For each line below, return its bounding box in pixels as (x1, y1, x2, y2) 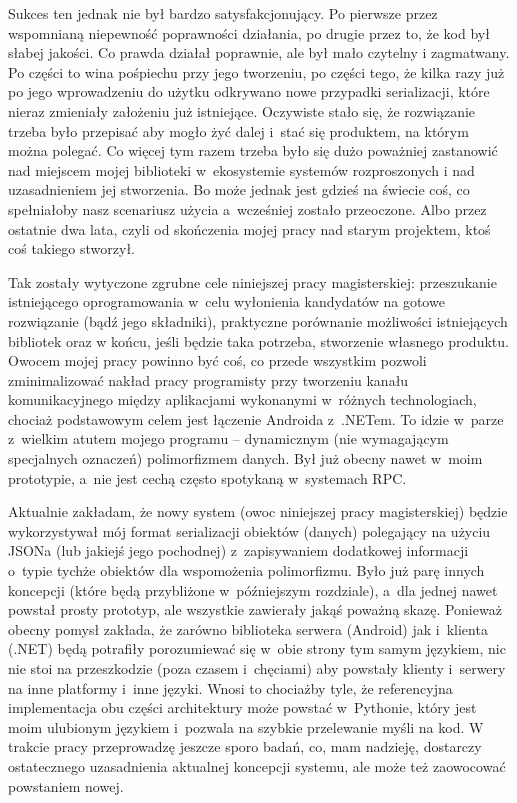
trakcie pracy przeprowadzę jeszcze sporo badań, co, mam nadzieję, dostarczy (8, 736, 482, 757)
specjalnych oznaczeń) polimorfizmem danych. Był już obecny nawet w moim (8, 448, 483, 469)
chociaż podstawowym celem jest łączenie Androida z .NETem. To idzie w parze (8, 408, 504, 429)
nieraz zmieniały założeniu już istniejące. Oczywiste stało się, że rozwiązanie (8, 100, 476, 121)
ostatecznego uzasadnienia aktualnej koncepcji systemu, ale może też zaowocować (8, 755, 506, 776)
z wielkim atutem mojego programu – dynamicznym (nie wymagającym (8, 428, 449, 449)
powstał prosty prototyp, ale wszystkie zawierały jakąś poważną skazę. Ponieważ (8, 599, 502, 620)
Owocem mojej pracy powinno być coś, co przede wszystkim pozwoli (8, 350, 427, 371)
